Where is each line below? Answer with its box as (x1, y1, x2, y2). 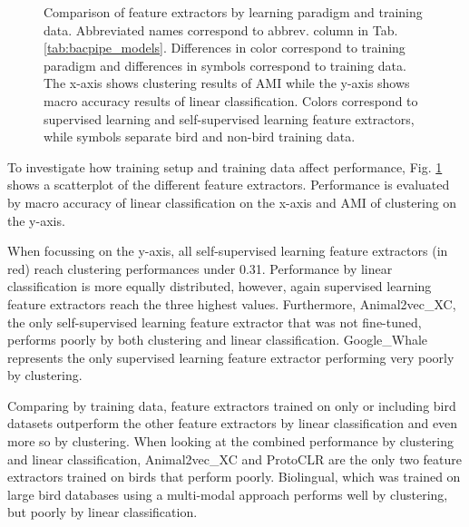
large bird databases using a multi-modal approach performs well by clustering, (7, 484, 448, 503)
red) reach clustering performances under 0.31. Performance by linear (7, 259, 393, 278)
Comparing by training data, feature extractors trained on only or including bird (7, 395, 456, 415)
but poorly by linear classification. (7, 503, 198, 522)
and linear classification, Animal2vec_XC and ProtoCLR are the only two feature (7, 449, 463, 468)
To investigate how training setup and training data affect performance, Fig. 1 (7, 157, 443, 176)
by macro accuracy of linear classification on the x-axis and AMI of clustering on (7, 192, 457, 211)
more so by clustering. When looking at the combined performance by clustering (7, 432, 454, 451)
